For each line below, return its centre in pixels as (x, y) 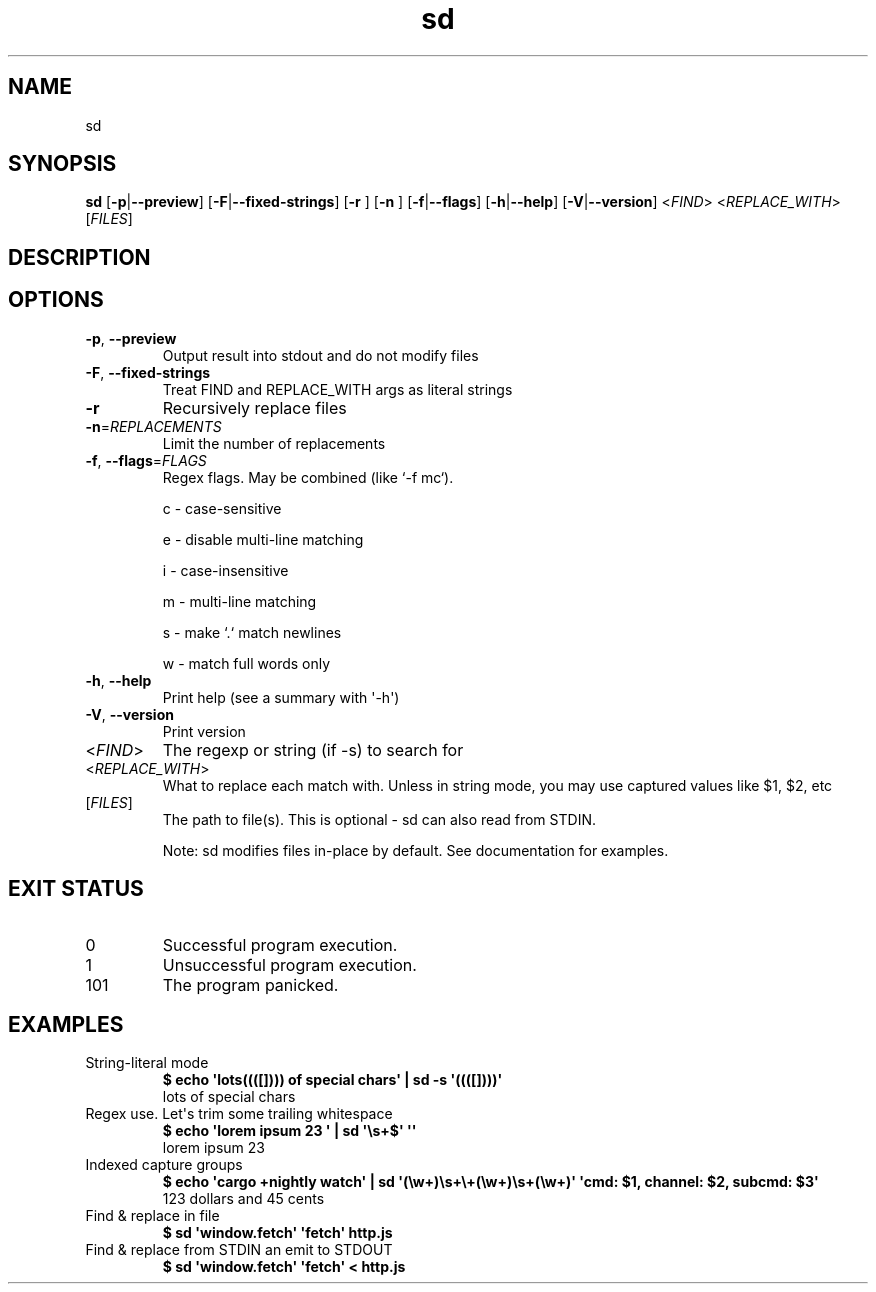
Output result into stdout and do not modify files (320, 355)
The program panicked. (250, 984)
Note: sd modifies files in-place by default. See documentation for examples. (415, 850)
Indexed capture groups (164, 1165)
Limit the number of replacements (274, 443)
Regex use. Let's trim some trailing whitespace (239, 1114)
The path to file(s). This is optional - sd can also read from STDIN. (379, 819)
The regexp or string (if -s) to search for (313, 749)
